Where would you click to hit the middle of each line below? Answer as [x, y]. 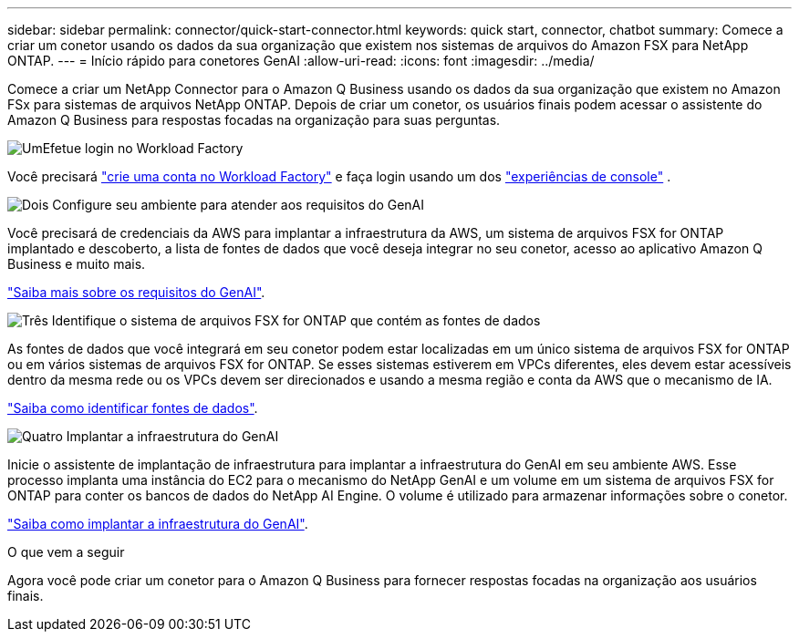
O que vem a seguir [66, 552]
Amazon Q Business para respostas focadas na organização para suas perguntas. [254, 120]
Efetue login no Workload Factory [143, 148]
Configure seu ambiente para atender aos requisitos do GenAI [239, 205]
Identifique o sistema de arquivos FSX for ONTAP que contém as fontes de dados [296, 320]
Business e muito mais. [77, 264]
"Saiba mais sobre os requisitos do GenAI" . [136, 292]
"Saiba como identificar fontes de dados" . [133, 408]
